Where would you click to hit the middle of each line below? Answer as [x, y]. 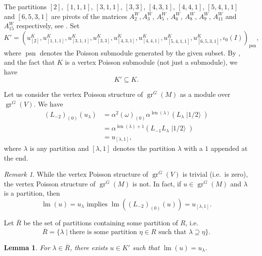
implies [97, 205]
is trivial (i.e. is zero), [215, 174]
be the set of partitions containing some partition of [101, 223]
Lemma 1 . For [27, 247]
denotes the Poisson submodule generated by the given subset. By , [140, 52]
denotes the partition [144, 148]
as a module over [205, 94]
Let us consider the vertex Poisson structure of [73, 94]
